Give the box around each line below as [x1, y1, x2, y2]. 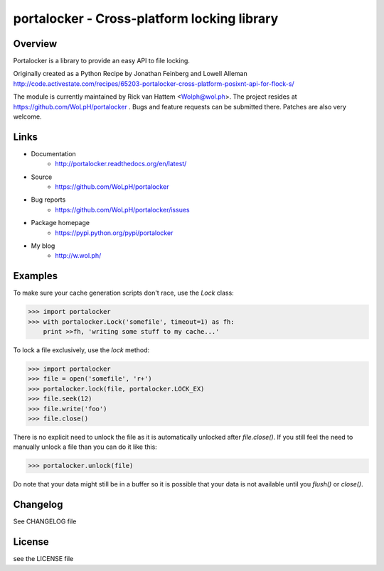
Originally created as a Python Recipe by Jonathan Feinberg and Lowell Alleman [13, 70, 248, 78]
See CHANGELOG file [13, 517, 77, 526]
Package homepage [31, 219, 90, 227]
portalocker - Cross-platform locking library [13, 11, 279, 26]
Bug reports [31, 195, 66, 204]
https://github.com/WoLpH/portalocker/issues [55, 205, 190, 214]
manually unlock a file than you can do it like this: [13, 442, 158, 451]
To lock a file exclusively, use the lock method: [13, 346, 150, 354]
